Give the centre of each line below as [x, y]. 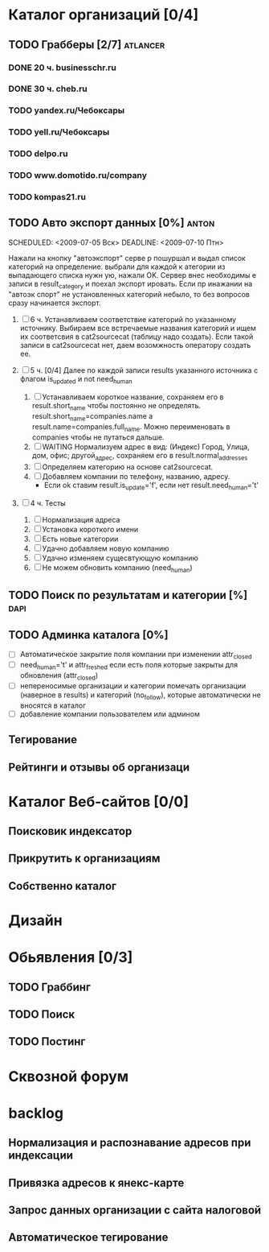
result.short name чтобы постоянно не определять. [116, 407]
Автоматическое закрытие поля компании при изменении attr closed [136, 655]
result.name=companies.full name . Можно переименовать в [131, 428]
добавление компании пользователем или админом [110, 713]
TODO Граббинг [49, 987]
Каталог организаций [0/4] [104, 15]
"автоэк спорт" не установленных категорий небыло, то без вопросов [129, 294]
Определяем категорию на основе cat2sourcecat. [128, 467]
